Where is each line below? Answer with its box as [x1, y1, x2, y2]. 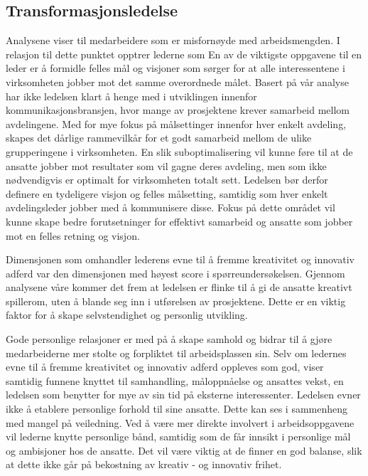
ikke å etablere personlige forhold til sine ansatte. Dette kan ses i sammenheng [6, 401, 348, 416]
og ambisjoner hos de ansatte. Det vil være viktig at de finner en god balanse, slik [6, 443, 362, 458]
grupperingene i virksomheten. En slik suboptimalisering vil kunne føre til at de [6, 144, 353, 159]
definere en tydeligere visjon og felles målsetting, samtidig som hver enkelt [6, 186, 328, 201]
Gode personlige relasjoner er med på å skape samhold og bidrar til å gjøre [6, 332, 332, 347]
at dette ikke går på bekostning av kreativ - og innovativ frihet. [6, 457, 282, 472]
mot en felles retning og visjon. [6, 228, 140, 243]
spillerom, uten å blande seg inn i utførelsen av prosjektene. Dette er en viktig [6, 293, 346, 308]
